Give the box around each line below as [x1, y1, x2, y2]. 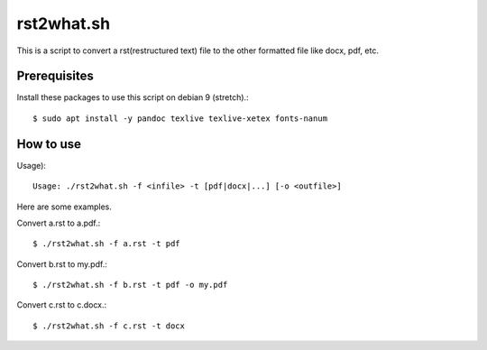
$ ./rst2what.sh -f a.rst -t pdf [32, 239, 180, 249]
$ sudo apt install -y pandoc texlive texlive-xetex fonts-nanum [32, 113, 328, 124]
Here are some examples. [16, 201, 113, 212]
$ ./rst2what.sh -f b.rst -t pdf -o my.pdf [32, 280, 228, 290]
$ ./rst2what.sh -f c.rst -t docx [32, 320, 185, 331]
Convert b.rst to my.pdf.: [16, 258, 107, 270]
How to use [16, 136, 81, 152]
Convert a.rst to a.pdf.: [16, 217, 101, 228]
